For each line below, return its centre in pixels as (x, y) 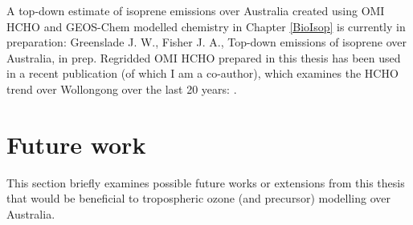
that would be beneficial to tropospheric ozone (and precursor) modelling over (198, 198)
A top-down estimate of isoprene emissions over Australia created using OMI (196, 10)
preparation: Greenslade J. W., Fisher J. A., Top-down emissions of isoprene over (206, 42)
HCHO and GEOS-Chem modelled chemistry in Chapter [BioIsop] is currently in (206, 26)
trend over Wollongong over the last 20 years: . (122, 88)
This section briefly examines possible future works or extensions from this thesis (206, 182)
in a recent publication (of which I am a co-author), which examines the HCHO (202, 73)
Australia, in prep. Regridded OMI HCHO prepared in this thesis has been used (204, 57)
